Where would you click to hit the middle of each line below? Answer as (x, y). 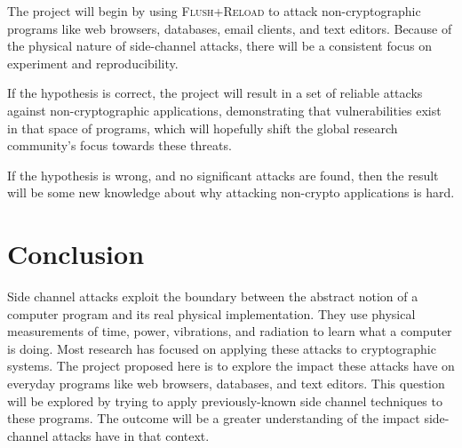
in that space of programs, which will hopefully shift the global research (203, 128)
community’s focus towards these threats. (119, 145)
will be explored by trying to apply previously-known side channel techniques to (225, 400)
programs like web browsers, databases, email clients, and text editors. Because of (230, 28)
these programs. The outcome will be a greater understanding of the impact (214, 418)
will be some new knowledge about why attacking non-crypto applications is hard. (231, 192)
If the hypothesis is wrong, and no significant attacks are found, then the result (223, 175)
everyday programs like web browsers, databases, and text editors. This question (226, 384)
